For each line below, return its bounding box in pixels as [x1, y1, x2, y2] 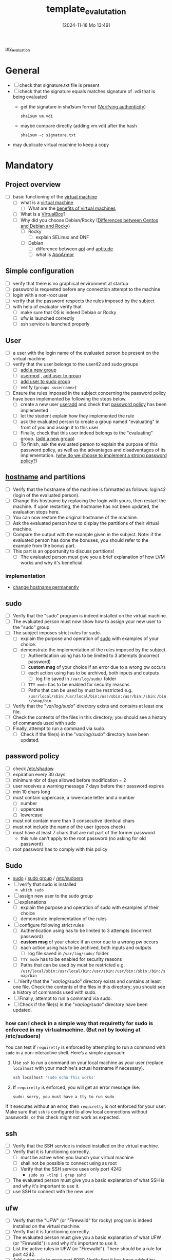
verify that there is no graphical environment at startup [12, 280, 128, 286]
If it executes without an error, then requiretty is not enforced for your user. [5, 1103, 166, 1109]
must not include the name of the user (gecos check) [12, 824, 126, 830]
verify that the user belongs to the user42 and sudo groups [12, 361, 139, 368]
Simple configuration [5, 267, 74, 276]
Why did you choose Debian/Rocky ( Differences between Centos [20, 217, 158, 223]
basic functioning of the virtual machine [12, 194, 98, 200]
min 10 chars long [12, 789, 50, 795]
